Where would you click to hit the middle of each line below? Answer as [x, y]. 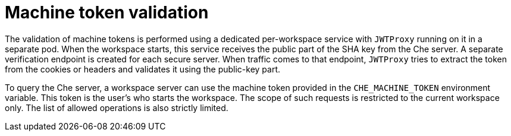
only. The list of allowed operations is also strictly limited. [117, 107]
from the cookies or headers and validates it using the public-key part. [143, 69]
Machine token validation [107, 12]
